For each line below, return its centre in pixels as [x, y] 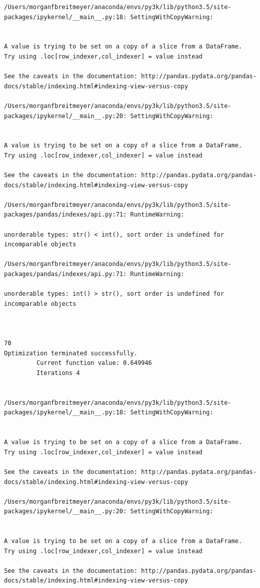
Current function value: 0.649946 [94, 363]
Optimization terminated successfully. [71, 353]
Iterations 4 [58, 373]
